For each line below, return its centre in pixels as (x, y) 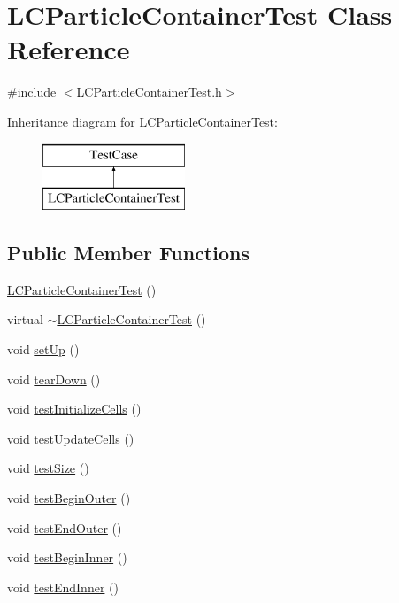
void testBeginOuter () (69, 498)
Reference (69, 49)
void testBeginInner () (67, 557)
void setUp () (43, 349)
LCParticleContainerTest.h (149, 92)
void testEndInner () (63, 587)
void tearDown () (54, 379)
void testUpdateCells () (71, 438)
